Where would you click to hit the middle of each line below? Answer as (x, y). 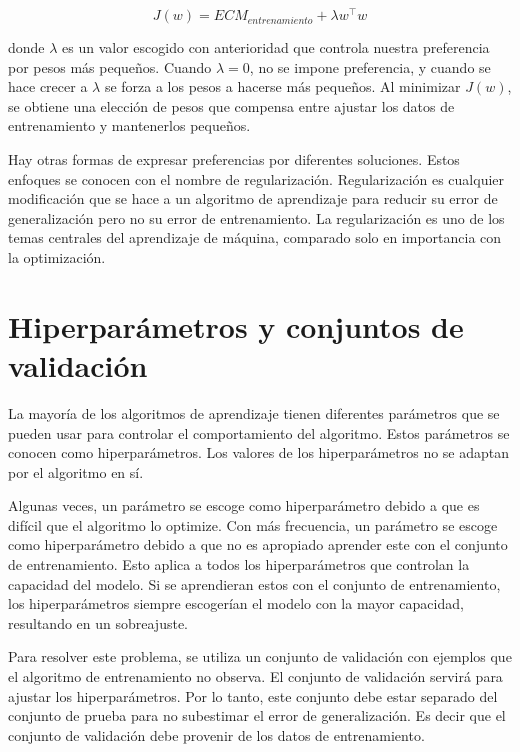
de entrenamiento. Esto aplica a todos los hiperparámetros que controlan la (239, 564)
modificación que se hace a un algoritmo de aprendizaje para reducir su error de (253, 198)
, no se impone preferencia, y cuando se (370, 66)
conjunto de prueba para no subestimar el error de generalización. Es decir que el (257, 715)
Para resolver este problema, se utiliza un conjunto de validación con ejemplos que (260, 656)
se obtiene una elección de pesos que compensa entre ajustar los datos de (231, 105)
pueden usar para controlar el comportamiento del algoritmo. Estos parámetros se (259, 432)
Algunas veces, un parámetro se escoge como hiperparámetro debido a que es (244, 505)
